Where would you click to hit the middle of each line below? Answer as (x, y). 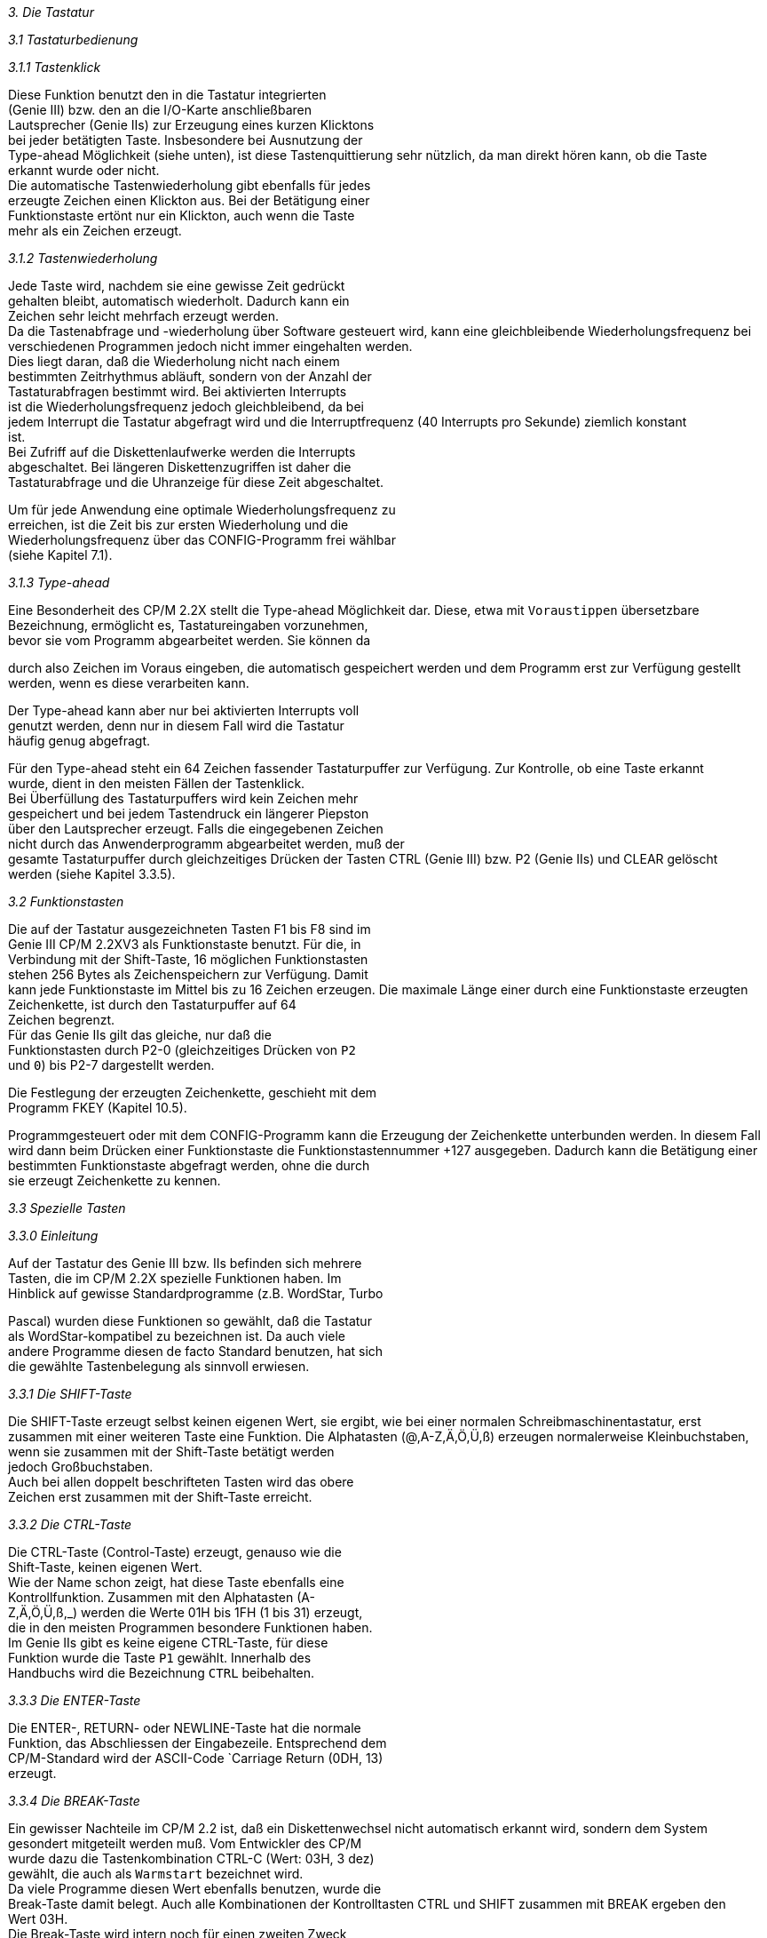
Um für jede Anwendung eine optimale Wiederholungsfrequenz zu (202, 510)
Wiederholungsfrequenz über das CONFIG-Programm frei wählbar (202, 540)
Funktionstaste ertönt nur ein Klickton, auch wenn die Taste (182, 215)
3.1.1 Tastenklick (55, 67)
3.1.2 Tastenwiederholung (83, 258)
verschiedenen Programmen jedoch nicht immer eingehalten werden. (210, 346)
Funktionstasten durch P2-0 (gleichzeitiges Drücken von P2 (182, 1050)
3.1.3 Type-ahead (59, 582)
